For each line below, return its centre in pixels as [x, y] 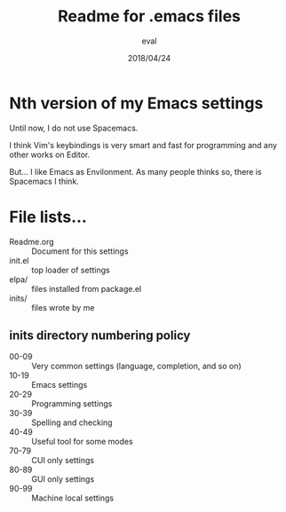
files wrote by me [63, 307]
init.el [19, 260]
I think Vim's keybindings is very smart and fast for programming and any [143, 145]
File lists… [48, 217]
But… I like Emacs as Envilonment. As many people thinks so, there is [135, 171]
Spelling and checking [72, 422]
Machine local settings [73, 498]
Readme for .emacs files [149, 16]
